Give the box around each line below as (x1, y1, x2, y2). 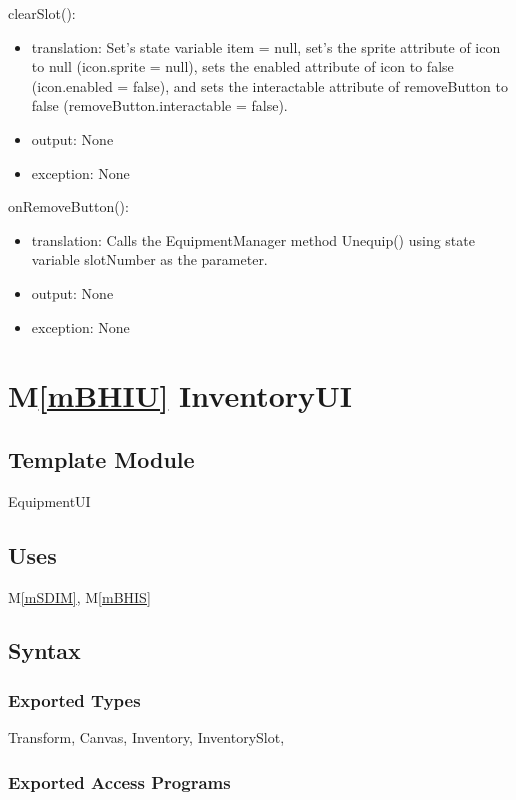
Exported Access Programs (8, 769, 231, 794)
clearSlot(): (8, 3, 76, 23)
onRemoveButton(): (8, 196, 129, 217)
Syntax (8, 635, 81, 666)
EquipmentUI (8, 490, 91, 511)
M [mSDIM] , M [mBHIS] (8, 586, 151, 607)
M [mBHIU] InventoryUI (8, 375, 353, 416)
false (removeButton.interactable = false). (31, 95, 288, 116)
